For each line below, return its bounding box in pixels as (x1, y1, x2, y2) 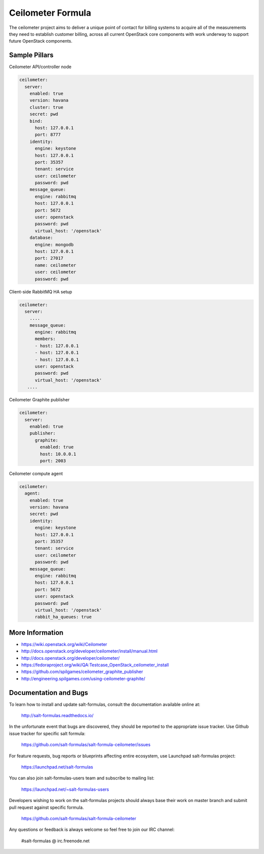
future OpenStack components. (9, 38, 73, 44)
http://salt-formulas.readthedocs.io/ (21, 713, 94, 719)
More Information (9, 628, 64, 637)
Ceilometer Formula (9, 7, 91, 18)
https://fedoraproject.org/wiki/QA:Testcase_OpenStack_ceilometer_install (21, 662, 169, 668)
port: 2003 (40, 458, 66, 464)
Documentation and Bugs (9, 688, 88, 697)
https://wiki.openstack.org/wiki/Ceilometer (21, 641, 108, 647)
